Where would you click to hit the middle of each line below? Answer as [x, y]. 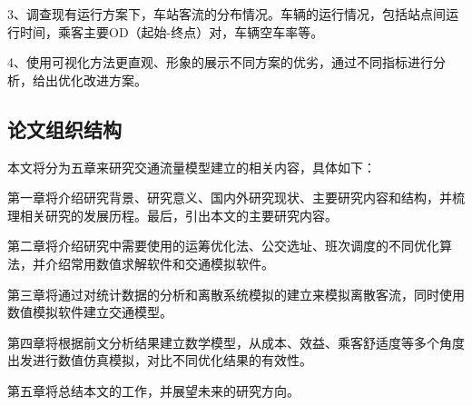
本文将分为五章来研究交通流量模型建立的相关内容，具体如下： [192, 167]
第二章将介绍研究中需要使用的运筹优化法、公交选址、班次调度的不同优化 [223, 246]
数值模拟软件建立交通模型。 [90, 312]
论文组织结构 [64, 129]
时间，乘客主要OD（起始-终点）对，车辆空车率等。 [172, 31]
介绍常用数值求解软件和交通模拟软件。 [159, 263]
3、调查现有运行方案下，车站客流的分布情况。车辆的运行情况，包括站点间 [226, 14]
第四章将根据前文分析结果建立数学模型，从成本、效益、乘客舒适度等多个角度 [236, 342]
